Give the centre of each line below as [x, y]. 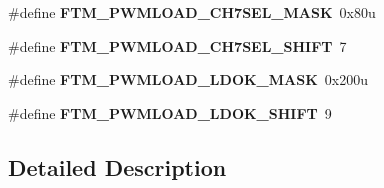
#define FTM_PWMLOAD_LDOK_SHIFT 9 [170, 112]
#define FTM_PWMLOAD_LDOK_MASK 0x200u [188, 79]
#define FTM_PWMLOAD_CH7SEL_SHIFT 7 [177, 45]
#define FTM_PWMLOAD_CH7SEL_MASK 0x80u [192, 12]
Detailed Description [117, 166]
